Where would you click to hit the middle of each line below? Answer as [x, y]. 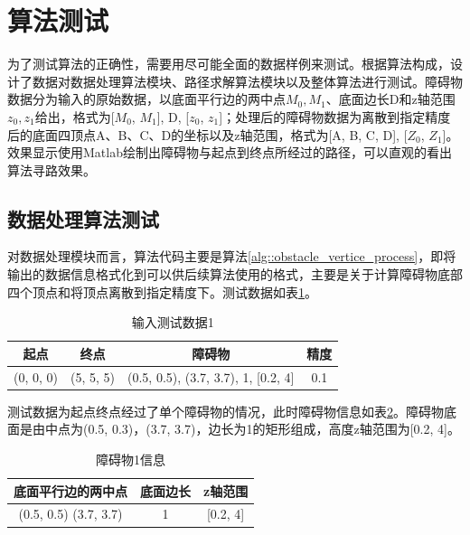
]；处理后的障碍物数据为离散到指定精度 [335, 116]
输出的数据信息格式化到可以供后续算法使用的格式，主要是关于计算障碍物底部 [235, 274]
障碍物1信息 [131, 459]
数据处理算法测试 [83, 218]
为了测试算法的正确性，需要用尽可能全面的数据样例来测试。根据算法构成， [229, 64]
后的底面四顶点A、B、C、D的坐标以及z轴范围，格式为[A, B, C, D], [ [207, 134]
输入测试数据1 [173, 322]
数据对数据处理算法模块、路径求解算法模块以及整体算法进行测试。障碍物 [247, 81]
